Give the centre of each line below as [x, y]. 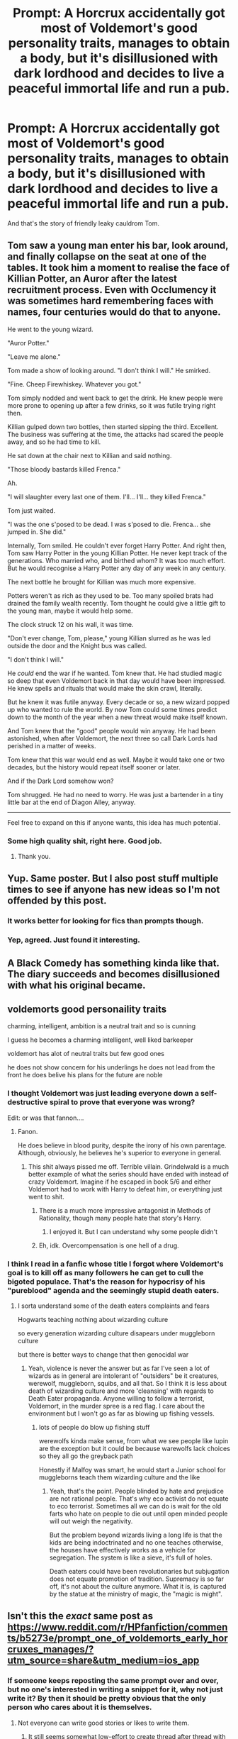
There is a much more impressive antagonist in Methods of [125, 1210]
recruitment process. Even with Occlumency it [112, 290]
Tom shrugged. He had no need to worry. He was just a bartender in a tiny [115, 794]
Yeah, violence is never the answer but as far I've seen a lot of [119, 1368]
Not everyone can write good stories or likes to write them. [103, 1723]
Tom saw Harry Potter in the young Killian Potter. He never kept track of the [117, 553]
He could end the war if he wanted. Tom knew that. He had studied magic [115, 673]
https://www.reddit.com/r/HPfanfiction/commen [118, 1627]
